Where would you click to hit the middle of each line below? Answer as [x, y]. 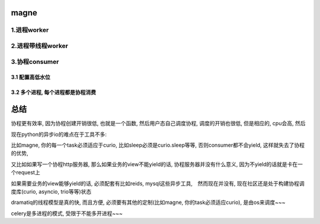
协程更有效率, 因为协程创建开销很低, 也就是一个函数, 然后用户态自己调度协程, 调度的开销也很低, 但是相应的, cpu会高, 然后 [158, 124]
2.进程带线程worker [39, 46]
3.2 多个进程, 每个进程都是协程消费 [54, 92]
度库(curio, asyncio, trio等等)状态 [51, 191]
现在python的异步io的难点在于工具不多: [59, 134]
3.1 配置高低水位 [31, 77]
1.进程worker [30, 30]
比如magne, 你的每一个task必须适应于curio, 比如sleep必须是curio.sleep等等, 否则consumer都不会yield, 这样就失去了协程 [158, 145]
